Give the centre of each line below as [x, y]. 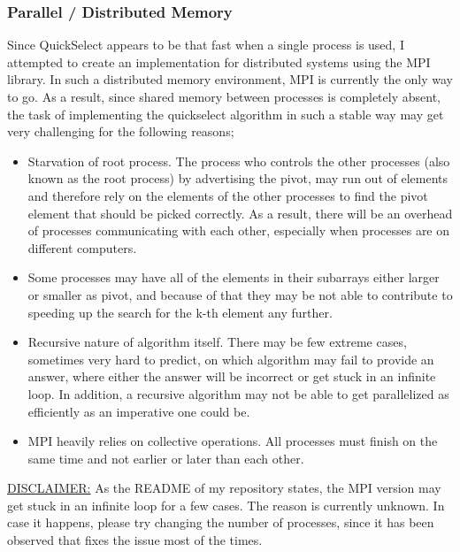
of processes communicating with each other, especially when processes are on [239, 230]
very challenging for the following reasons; [121, 131]
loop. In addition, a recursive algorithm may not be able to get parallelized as [238, 393]
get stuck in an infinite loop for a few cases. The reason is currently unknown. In [226, 505]
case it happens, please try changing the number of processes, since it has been [221, 522]
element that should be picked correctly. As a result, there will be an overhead [240, 213]
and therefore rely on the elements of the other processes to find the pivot [228, 195]
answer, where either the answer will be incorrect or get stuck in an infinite [232, 376]
